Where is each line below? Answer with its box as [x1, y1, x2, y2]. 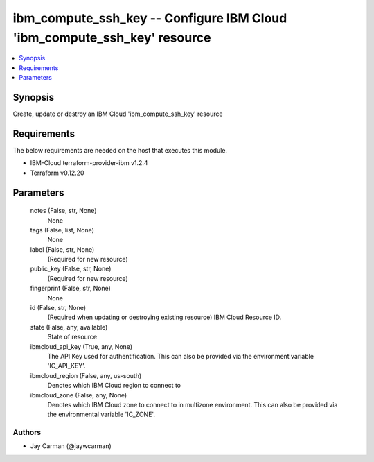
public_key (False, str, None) [30, 264, 112, 273]
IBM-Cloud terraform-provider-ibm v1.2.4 [30, 159, 148, 167]
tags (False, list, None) [30, 225, 95, 234]
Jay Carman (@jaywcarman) [30, 442, 112, 450]
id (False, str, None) [30, 304, 87, 312]
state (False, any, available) [30, 323, 108, 331]
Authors [12, 427, 42, 437]
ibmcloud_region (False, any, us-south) [30, 371, 142, 379]
